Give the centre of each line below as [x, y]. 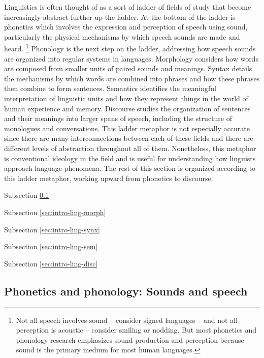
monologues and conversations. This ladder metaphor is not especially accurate [127, 128]
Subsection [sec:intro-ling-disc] [51, 263]
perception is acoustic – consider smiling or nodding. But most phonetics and [136, 330]
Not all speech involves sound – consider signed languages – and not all [127, 320]
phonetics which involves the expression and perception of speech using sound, [126, 27]
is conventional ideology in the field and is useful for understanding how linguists [130, 158]
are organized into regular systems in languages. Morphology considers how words [131, 58]
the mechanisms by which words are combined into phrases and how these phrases [132, 78]
